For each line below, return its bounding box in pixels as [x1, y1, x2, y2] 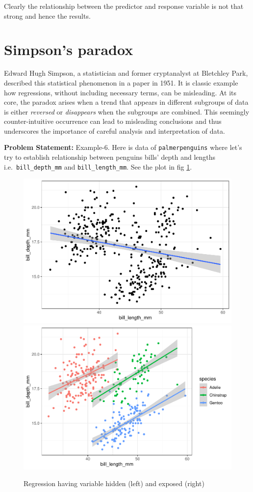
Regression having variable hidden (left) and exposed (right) [24, 478, 204, 488]
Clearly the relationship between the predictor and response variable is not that [4, 1, 244, 11]
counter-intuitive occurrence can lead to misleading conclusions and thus [4, 116, 222, 126]
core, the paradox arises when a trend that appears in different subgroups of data [4, 97, 249, 107]
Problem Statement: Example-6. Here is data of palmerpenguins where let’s [4, 142, 242, 152]
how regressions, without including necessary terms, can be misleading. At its [4, 87, 237, 97]
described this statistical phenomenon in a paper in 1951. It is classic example [4, 77, 238, 87]
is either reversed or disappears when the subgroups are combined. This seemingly [4, 106, 250, 116]
